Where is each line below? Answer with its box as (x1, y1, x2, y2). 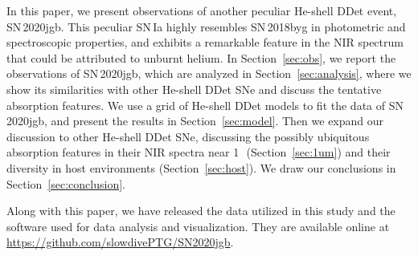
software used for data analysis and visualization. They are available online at (6, 217, 390, 234)
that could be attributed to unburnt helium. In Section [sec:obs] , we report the (6, 49, 396, 66)
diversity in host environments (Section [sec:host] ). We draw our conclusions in (6, 159, 396, 176)
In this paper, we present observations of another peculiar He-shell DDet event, (6, 2, 397, 18)
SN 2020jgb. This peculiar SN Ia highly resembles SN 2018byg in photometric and (6, 18, 406, 35)
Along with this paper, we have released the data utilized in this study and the (6, 202, 395, 219)
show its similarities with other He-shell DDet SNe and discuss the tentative (6, 80, 382, 97)
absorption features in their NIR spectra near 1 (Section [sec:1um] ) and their (6, 144, 391, 161)
